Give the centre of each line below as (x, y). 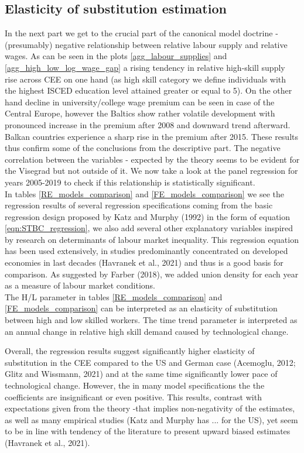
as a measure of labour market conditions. (80, 285)
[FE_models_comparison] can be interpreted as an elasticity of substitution (141, 308)
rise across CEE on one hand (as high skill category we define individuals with (146, 79)
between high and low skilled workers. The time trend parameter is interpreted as (151, 320)
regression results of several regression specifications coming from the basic (139, 205)
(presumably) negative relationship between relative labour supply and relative (146, 44)
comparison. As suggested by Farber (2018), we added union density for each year (152, 274)
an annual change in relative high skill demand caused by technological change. (147, 331)
